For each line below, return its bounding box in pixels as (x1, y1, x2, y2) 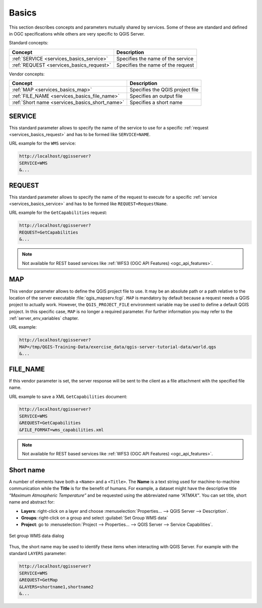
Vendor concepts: (9, 71, 45, 77)
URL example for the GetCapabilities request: (9, 209, 107, 216)
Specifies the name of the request (116, 61, 194, 68)
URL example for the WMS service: (9, 140, 76, 146)
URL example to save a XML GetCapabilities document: (9, 394, 128, 400)
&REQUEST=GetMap (19, 577, 58, 583)
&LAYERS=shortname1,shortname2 (19, 584, 94, 590)
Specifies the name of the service (116, 55, 194, 62)
